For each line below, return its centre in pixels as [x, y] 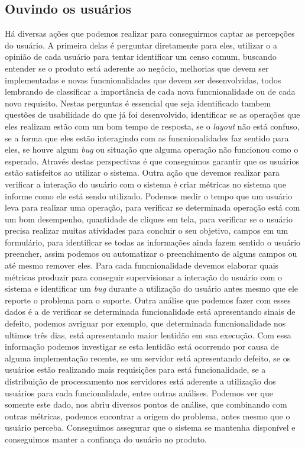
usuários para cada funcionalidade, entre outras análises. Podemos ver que [139, 393]
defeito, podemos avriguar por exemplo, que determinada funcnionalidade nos [145, 323]
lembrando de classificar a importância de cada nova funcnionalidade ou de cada [150, 91]
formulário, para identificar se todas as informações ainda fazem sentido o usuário [153, 242]
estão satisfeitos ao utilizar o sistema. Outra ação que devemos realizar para [142, 172]
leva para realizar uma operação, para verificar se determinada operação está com [152, 207]
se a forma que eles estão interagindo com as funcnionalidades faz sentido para [147, 138]
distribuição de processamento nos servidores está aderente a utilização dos [140, 381]
